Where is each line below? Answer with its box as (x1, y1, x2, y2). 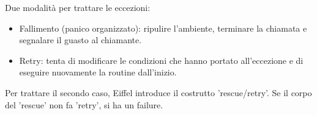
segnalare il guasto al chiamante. (19, 33, 142, 46)
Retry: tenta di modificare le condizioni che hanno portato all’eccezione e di (19, 54, 304, 66)
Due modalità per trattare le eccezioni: (5, 1, 151, 13)
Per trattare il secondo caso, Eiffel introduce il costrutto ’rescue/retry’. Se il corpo (5, 86, 312, 99)
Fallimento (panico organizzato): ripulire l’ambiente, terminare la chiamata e (19, 21, 307, 34)
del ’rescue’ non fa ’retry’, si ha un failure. (5, 98, 163, 111)
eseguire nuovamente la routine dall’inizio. (19, 66, 177, 78)
